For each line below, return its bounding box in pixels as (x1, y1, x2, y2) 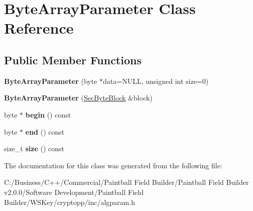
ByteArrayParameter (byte (4, 75, 97, 86)
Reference (4, 18, 74, 38)
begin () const (25, 109, 71, 120)
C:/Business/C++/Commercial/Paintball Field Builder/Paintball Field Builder (4, 177, 249, 187)
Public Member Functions (4, 52, 142, 67)
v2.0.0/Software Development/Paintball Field (4, 186, 144, 197)
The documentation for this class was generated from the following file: (4, 160, 222, 170)
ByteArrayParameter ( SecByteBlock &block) (4, 92, 153, 103)
